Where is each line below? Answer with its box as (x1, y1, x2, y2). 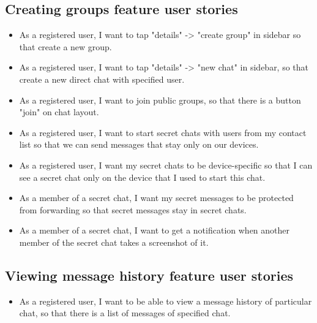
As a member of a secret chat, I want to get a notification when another (19, 224, 290, 237)
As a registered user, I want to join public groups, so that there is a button (19, 93, 301, 106)
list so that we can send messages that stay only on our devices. (19, 138, 259, 151)
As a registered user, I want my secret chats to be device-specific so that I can (19, 158, 313, 171)
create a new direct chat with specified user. (19, 72, 185, 85)
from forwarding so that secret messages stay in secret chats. (19, 203, 247, 216)
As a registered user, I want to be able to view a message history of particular (19, 294, 312, 307)
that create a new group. (19, 40, 112, 53)
